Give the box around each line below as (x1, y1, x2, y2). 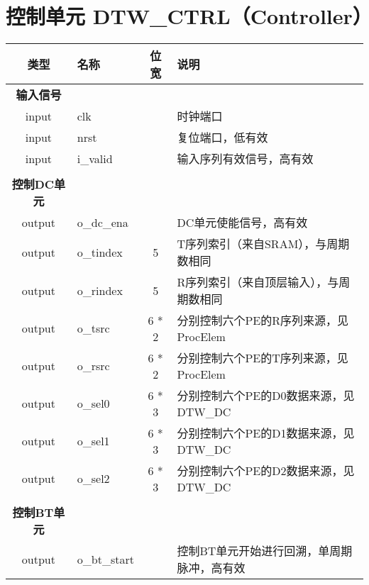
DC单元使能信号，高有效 (177, 214, 308, 231)
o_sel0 (77, 395, 110, 412)
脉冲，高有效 (177, 559, 246, 576)
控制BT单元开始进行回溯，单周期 (177, 542, 353, 559)
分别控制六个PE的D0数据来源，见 (177, 387, 355, 404)
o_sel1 (77, 433, 110, 450)
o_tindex (77, 243, 123, 260)
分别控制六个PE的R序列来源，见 (177, 312, 348, 329)
